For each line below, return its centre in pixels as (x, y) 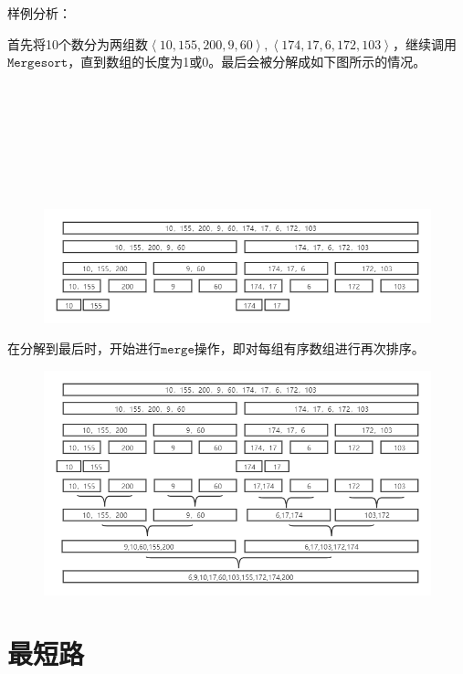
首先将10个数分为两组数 (78, 43)
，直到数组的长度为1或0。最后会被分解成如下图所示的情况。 (247, 62)
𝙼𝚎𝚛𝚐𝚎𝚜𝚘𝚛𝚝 (38, 63)
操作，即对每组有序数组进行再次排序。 (309, 348)
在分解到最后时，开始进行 (84, 348)
